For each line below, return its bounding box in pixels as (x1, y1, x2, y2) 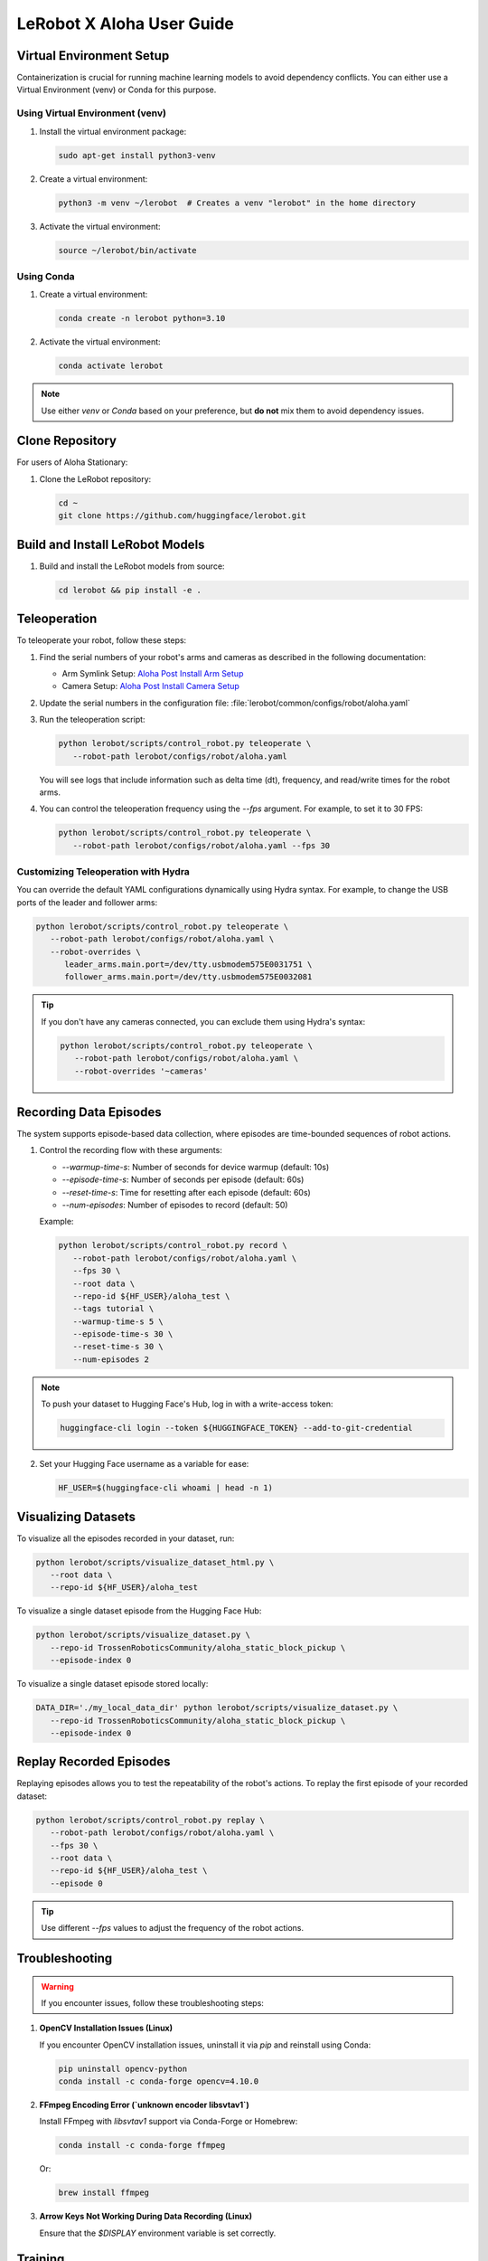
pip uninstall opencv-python (58, 2063, 188, 2074)
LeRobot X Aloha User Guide (16, 14, 234, 33)
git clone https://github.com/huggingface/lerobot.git (58, 511, 306, 521)
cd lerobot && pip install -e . (58, 584, 202, 595)
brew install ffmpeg (58, 2188, 149, 2198)
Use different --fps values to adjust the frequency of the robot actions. (41, 1923, 305, 1934)
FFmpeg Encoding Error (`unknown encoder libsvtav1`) (39, 2099, 249, 2111)
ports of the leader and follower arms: (16, 896, 158, 908)
